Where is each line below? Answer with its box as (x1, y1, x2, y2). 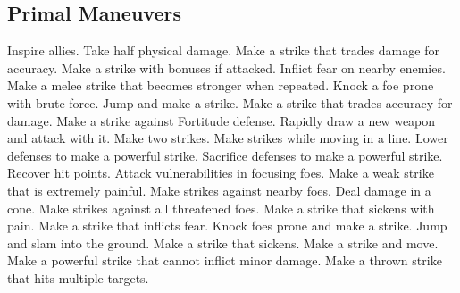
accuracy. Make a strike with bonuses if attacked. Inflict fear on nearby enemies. (7, 58, 446, 77)
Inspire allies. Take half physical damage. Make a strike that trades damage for (7, 41, 439, 60)
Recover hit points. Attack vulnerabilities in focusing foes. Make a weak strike (7, 163, 434, 182)
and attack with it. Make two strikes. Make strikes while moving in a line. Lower (7, 129, 448, 147)
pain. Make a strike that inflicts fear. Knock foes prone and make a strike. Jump (7, 216, 447, 235)
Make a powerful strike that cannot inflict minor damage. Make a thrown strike (7, 251, 442, 270)
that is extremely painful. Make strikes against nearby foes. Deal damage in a (7, 180, 431, 199)
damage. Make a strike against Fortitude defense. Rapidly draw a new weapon (7, 111, 436, 130)
